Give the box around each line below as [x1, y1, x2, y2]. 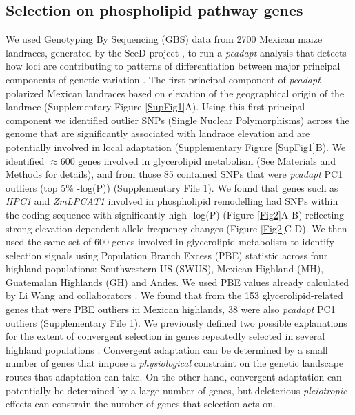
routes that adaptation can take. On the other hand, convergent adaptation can [6, 370, 342, 384]
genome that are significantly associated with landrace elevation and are [6, 126, 310, 141]
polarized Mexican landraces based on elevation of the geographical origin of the [6, 85, 345, 100]
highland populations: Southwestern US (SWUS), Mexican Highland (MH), [6, 261, 324, 276]
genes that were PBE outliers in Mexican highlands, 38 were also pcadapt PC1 [6, 302, 336, 316]
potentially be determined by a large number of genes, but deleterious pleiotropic [6, 383, 347, 397]
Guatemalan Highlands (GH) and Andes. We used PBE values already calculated [6, 274, 349, 289]
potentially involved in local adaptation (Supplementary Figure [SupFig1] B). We [6, 139, 346, 154]
